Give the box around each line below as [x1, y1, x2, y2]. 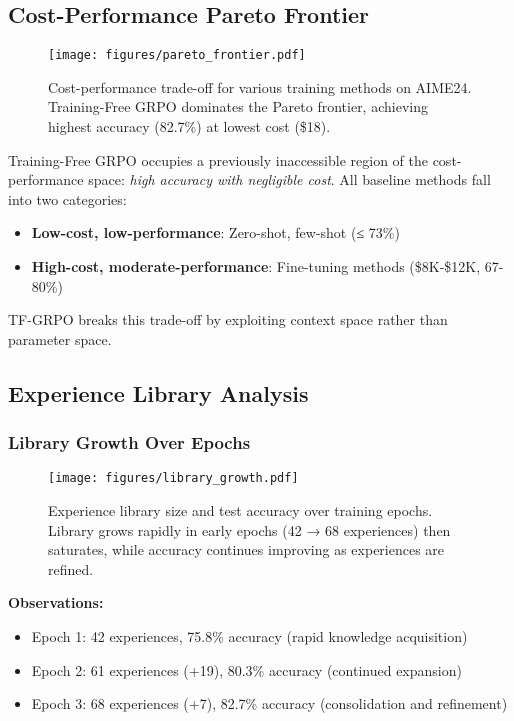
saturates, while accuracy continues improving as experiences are [48, 539, 445, 560]
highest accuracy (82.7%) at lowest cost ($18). [48, 116, 331, 137]
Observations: [8, 592, 104, 613]
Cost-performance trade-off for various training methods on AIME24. [48, 76, 472, 97]
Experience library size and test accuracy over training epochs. [48, 500, 433, 521]
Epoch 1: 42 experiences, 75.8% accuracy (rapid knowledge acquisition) [31, 626, 468, 647]
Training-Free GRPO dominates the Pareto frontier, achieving [48, 96, 428, 117]
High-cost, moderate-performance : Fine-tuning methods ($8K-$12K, [31, 256, 481, 277]
